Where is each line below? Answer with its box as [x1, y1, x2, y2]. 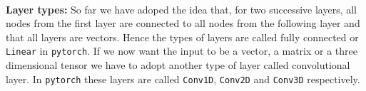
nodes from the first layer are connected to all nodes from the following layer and [6, 16, 360, 31]
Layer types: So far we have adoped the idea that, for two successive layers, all [6, 1, 357, 16]
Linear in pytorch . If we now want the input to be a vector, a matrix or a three [6, 43, 357, 58]
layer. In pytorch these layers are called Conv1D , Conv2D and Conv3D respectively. [6, 71, 360, 86]
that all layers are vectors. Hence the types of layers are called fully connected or [6, 29, 359, 44]
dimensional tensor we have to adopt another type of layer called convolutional [6, 58, 350, 73]
